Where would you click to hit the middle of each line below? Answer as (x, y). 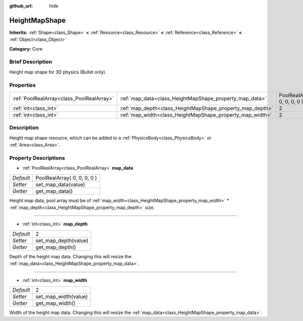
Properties (23, 85)
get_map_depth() (56, 247)
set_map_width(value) (62, 296)
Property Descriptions (37, 158)
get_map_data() (54, 191)
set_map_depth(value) (62, 240)
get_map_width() (56, 303)
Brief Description (31, 62)
